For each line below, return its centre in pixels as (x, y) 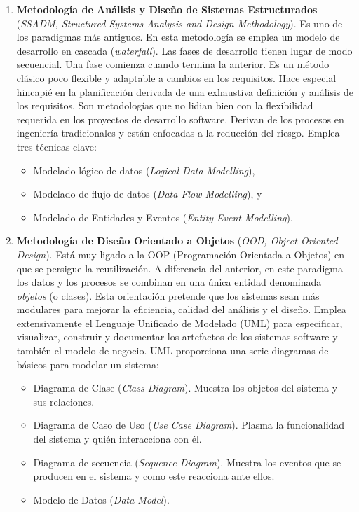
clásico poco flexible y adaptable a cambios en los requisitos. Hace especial (176, 77)
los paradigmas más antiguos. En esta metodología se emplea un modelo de (178, 37)
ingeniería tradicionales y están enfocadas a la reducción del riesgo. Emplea (178, 133)
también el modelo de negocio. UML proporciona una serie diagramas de (172, 351)
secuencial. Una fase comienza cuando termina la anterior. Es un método (173, 64)
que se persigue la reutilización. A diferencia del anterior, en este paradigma (179, 268)
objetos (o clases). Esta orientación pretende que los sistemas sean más (168, 295)
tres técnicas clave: (56, 146)
